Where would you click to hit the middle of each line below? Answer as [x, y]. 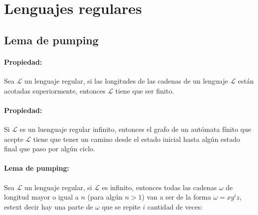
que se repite [121, 206]
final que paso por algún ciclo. [50, 149]
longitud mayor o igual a [41, 197]
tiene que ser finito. [145, 90]
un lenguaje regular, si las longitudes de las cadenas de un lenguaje [126, 80]
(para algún [105, 197]
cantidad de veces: [175, 206]
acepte [14, 139]
